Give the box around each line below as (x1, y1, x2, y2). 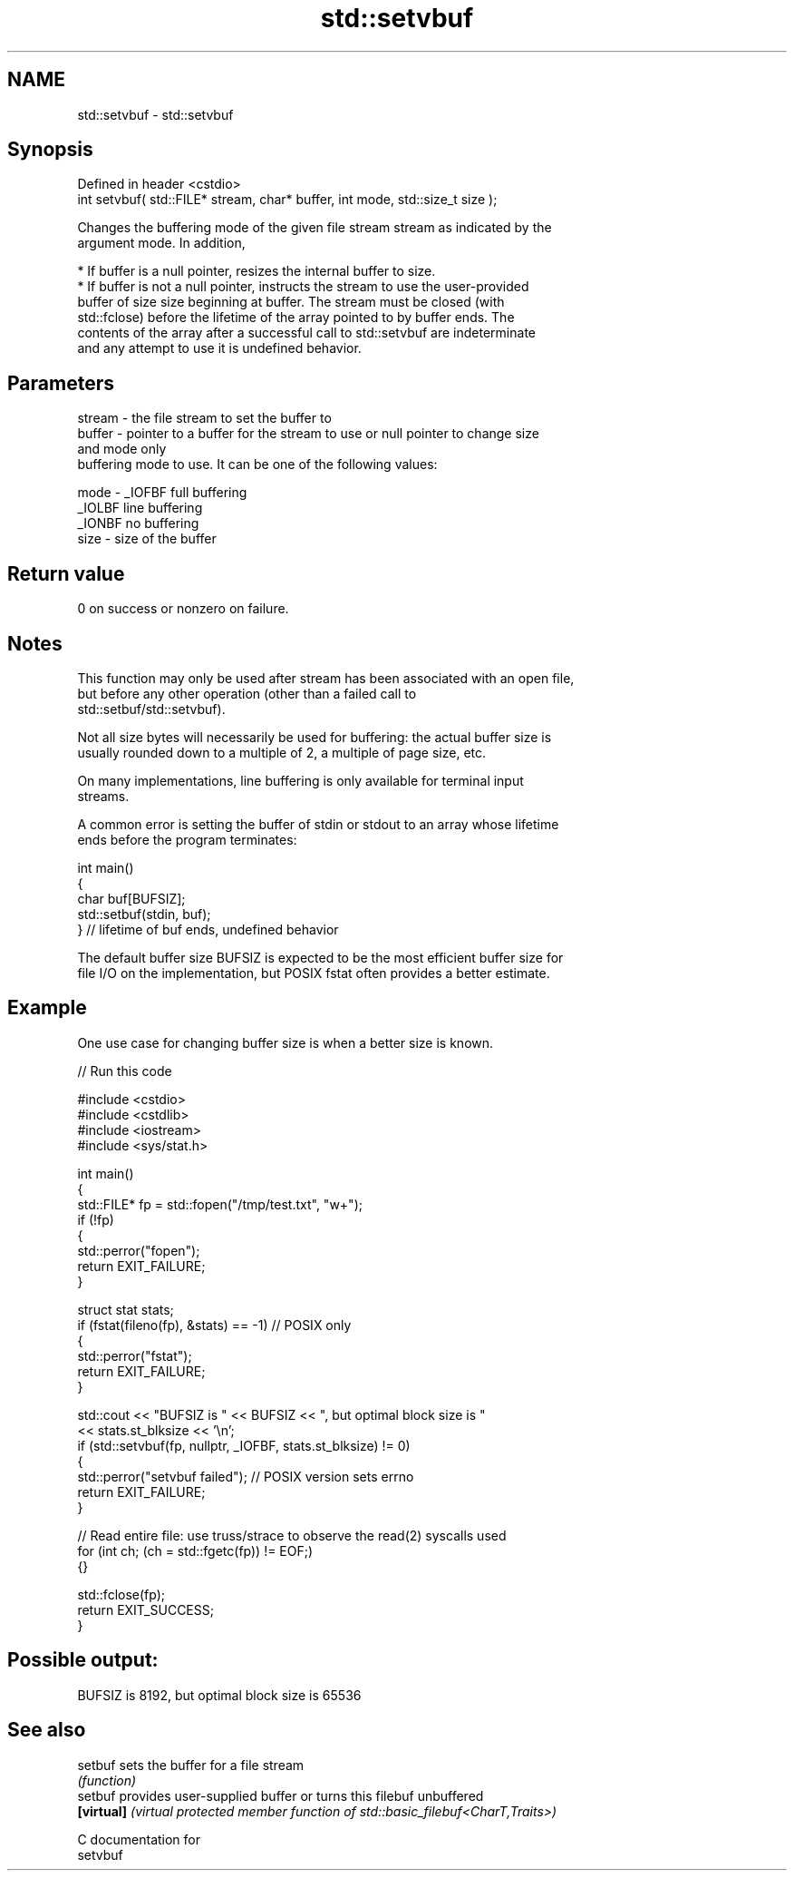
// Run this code (77, 1062, 172, 1079)
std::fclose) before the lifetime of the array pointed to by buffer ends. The (77, 309, 515, 326)
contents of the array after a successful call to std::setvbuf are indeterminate (77, 325, 536, 341)
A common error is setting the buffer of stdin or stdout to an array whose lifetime (77, 816, 559, 832)
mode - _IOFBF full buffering (77, 484, 247, 501)
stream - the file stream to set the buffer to (77, 410, 332, 426)
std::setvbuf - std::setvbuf (77, 106, 234, 122)
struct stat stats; (77, 1301, 174, 1317)
